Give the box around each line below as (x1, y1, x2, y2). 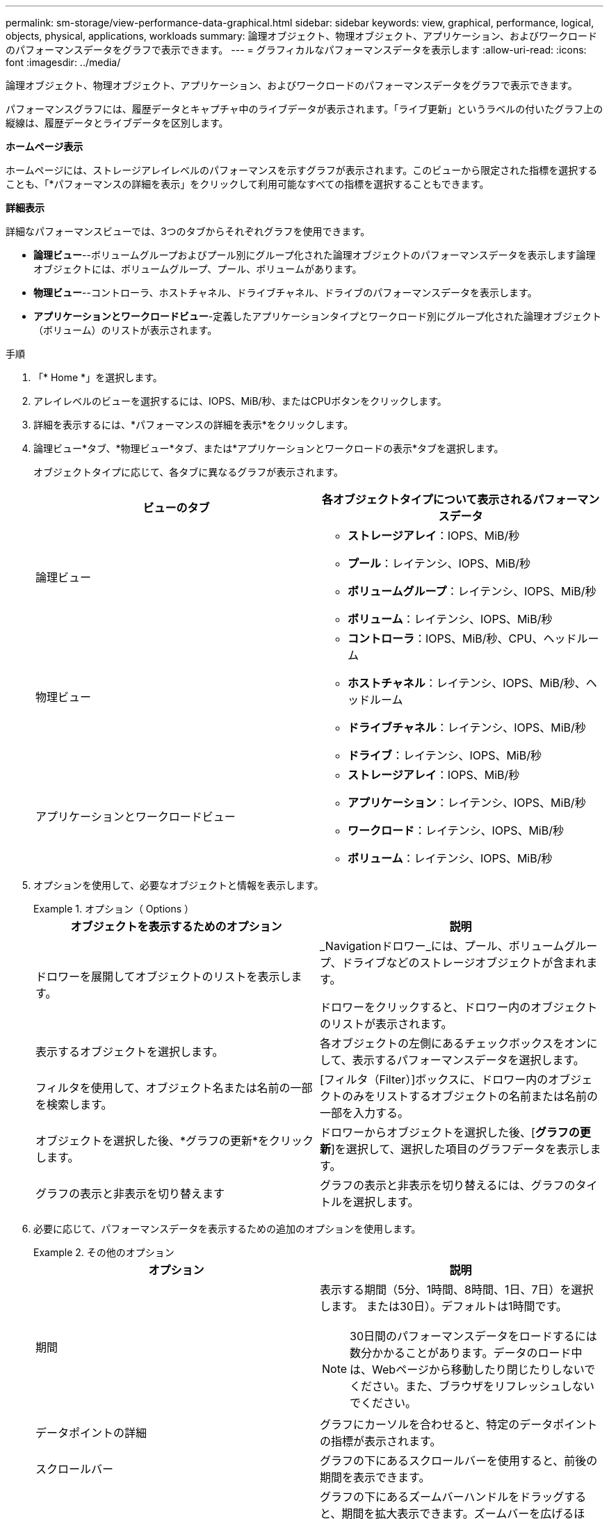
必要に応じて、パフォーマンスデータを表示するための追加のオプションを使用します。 (33, 1223, 421, 1235)
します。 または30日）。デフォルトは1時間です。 (320, 1299, 567, 1313)
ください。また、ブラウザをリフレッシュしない (350, 1379, 595, 1393)
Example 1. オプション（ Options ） (33, 903, 195, 915)
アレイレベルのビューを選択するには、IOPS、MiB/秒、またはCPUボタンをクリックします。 (33, 395, 447, 407)
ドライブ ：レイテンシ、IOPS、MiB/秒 (348, 748, 542, 762)
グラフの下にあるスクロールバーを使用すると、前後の (320, 1454, 598, 1468)
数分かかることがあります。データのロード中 (350, 1346, 583, 1360)
